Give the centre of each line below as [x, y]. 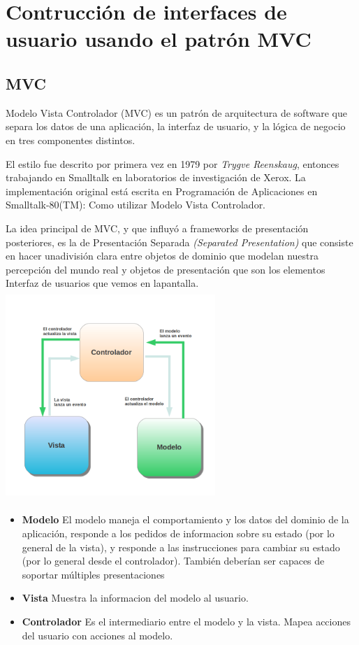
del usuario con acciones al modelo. [97, 635]
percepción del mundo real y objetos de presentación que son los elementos [166, 269]
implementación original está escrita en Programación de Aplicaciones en [162, 191]
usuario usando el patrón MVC [159, 39]
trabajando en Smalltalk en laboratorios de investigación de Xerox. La [156, 177]
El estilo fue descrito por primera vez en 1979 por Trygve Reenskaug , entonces [173, 163]
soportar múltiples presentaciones [93, 574]
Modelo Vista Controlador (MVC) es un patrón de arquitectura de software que [176, 112]
